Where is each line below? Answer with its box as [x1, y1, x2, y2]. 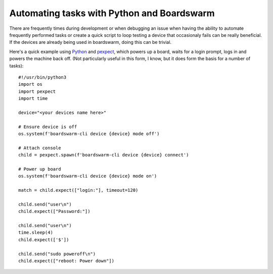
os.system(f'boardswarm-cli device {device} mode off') [18, 131, 160, 137]
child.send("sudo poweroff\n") [18, 251, 96, 257]
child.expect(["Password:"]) [18, 208, 90, 214]
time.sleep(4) [18, 230, 53, 236]
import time [18, 96, 48, 101]
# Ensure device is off [18, 124, 77, 130]
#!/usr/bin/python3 [18, 74, 67, 80]
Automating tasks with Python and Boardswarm [9, 8, 215, 19]
